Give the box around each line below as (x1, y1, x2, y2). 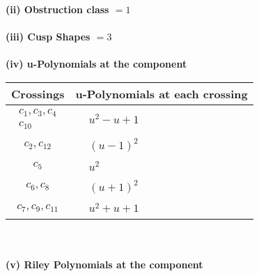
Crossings (11, 85, 65, 102)
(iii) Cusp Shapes (6, 29, 91, 44)
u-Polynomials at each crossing (75, 85, 248, 102)
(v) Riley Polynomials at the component (6, 256, 203, 271)
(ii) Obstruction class (6, 2, 109, 16)
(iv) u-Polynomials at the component (6, 56, 187, 71)
